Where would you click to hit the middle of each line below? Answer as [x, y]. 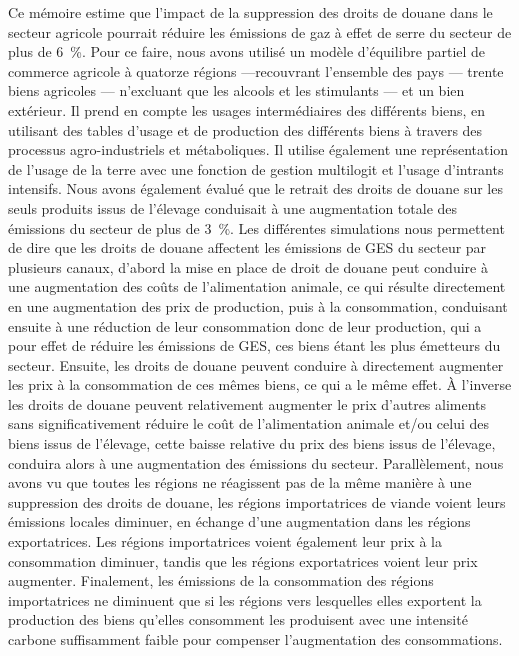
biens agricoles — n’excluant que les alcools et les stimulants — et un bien [236, 90]
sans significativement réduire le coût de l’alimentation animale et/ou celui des [249, 423]
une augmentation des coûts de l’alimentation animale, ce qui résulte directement [257, 286]
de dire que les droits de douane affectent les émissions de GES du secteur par [247, 247]
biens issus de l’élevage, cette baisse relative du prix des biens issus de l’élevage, [252, 443]
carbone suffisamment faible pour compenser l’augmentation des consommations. [255, 639]
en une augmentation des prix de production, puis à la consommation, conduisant [258, 305]
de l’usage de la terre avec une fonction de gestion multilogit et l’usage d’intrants [256, 168]
